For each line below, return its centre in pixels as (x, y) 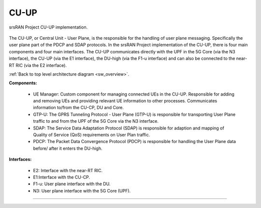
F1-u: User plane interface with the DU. (72, 184)
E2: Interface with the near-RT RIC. (68, 170)
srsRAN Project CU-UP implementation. (48, 27)
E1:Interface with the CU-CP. (62, 177)
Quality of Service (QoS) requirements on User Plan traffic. (92, 135)
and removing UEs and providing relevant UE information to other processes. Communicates (125, 101)
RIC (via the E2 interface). (41, 65)
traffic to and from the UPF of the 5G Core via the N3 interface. (96, 121)
